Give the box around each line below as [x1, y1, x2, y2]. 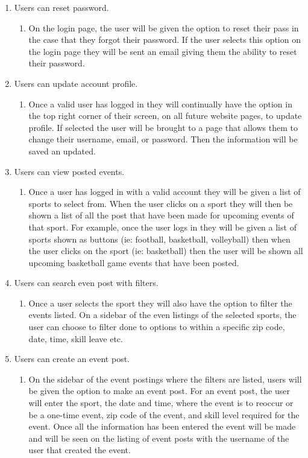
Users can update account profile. [14, 77, 138, 89]
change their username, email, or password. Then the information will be [28, 133, 298, 145]
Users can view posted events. [14, 165, 125, 177]
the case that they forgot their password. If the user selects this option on [28, 33, 301, 46]
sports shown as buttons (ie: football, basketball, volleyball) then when [28, 232, 291, 245]
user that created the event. [28, 444, 131, 456]
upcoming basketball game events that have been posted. [28, 256, 239, 269]
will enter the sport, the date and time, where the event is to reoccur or [28, 396, 294, 409]
